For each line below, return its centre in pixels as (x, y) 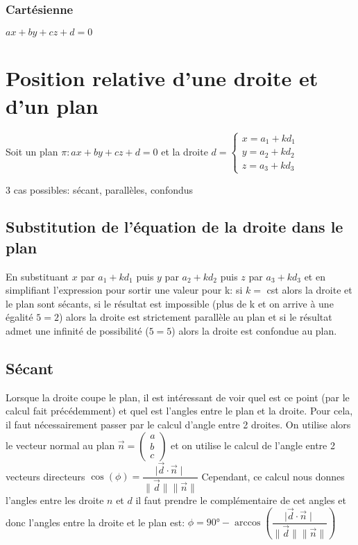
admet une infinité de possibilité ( (77, 331)
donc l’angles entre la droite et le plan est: (95, 522)
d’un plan (52, 105)
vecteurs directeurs (45, 476)
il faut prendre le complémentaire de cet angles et (241, 500)
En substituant (37, 276)
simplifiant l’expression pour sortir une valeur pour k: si (124, 290)
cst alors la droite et (309, 290)
